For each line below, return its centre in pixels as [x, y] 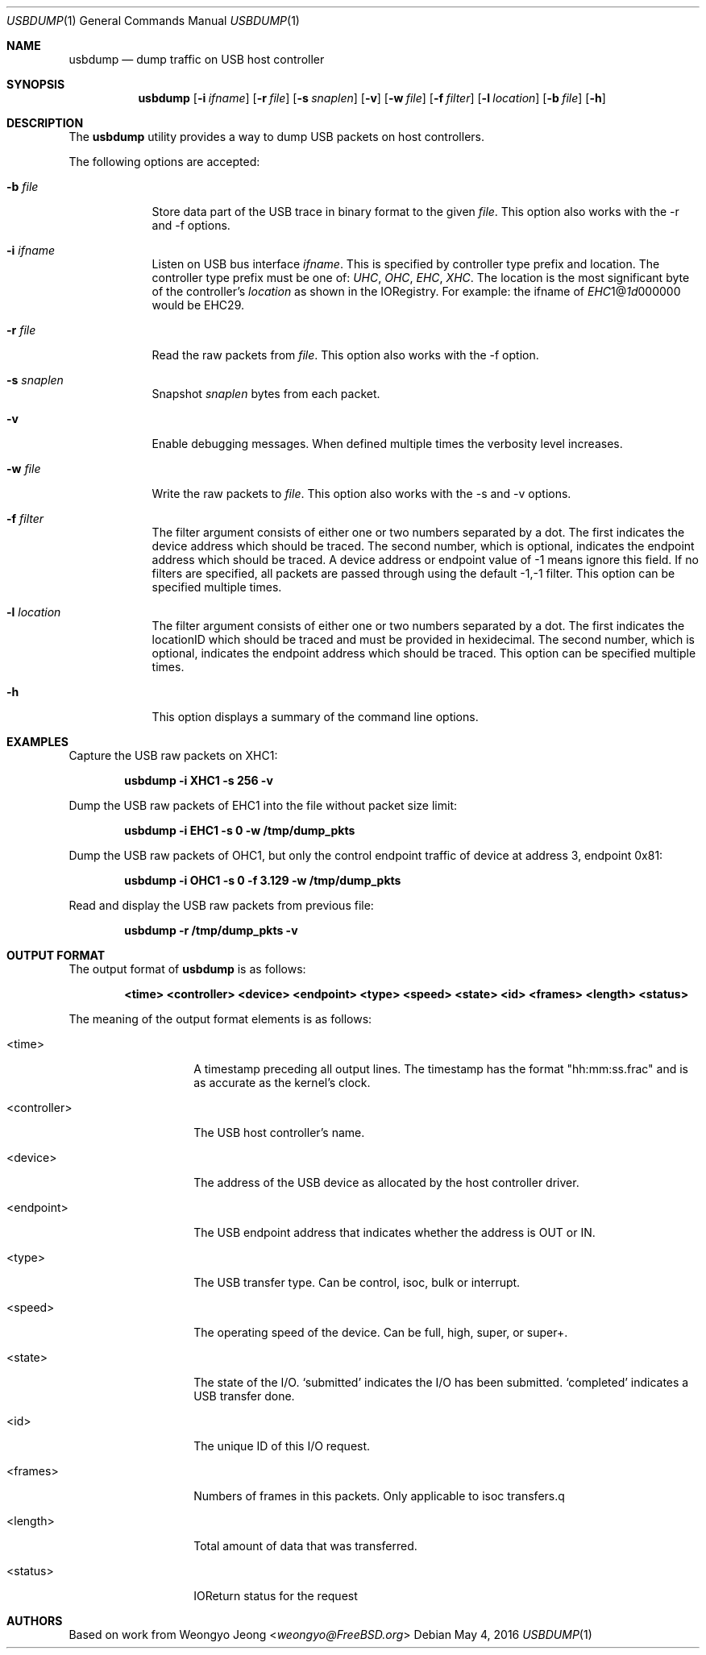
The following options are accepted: [164, 162]
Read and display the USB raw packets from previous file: [221, 905]
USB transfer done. [244, 1396]
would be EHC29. [198, 305]
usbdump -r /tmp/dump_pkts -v [211, 930]
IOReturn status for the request [276, 1596]
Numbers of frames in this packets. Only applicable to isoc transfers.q [379, 1496]
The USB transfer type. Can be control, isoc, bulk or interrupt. [357, 1282]
